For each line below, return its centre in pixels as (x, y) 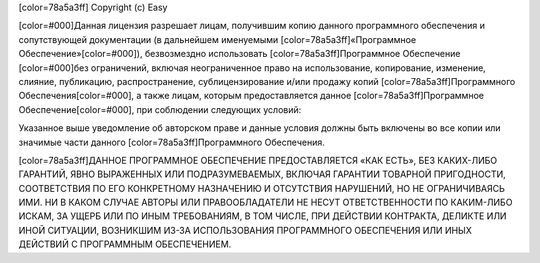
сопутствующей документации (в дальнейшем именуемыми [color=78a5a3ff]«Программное (217, 39)
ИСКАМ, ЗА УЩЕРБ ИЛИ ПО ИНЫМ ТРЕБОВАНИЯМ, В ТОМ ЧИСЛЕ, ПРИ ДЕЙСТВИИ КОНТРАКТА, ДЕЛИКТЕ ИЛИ (262, 216)
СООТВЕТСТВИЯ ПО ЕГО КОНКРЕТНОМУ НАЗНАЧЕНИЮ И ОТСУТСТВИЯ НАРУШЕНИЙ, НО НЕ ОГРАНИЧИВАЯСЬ (261, 188)
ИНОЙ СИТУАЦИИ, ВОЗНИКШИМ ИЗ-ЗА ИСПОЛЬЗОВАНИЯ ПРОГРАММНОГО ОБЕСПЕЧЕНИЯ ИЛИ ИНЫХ (245, 230)
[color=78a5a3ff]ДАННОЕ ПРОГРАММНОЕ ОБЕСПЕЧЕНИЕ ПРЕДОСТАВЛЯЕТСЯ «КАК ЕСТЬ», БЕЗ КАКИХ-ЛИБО (258, 160)
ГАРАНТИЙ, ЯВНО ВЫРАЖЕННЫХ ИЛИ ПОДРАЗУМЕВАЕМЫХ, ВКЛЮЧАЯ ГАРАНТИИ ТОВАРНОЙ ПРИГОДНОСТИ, (262, 174)
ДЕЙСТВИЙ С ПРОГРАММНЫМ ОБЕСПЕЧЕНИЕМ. (125, 244)
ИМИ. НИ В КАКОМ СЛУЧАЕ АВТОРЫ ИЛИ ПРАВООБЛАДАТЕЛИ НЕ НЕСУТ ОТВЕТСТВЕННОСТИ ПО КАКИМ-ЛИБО (265, 202)
